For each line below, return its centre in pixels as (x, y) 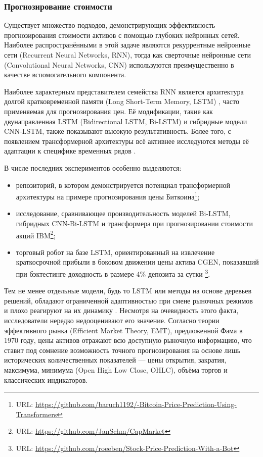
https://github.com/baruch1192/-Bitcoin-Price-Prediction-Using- (136, 404)
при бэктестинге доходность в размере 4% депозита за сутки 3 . (113, 273)
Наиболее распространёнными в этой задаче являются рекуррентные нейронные (127, 45)
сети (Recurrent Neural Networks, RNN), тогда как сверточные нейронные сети (127, 55)
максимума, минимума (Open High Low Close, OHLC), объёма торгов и (116, 370)
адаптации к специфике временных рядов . (70, 151)
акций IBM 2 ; (36, 234)
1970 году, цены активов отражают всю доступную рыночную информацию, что (128, 340)
